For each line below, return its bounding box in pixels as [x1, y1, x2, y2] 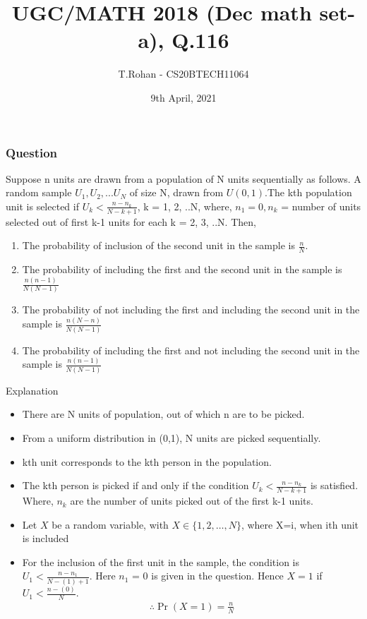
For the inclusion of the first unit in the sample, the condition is [22, 554, 300, 569]
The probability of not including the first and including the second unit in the [22, 302, 360, 317]
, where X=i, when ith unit [241, 517, 359, 531]
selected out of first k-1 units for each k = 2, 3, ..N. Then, [6, 214, 256, 229]
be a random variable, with [52, 517, 169, 531]
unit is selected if [6, 198, 79, 213]
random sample [6, 185, 72, 200]
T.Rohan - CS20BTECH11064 [118, 66, 249, 81]
